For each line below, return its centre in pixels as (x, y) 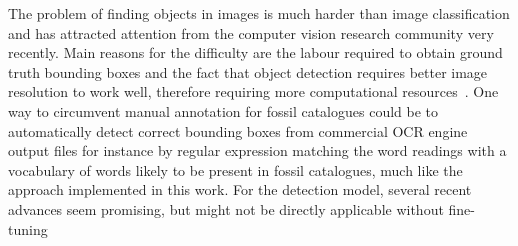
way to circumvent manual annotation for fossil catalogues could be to (223, 110)
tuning (28, 228)
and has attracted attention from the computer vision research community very (251, 32)
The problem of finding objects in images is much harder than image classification (259, 13)
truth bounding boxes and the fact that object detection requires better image (248, 71)
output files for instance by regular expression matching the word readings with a (257, 150)
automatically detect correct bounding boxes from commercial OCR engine (238, 130)
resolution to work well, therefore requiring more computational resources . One (253, 91)
